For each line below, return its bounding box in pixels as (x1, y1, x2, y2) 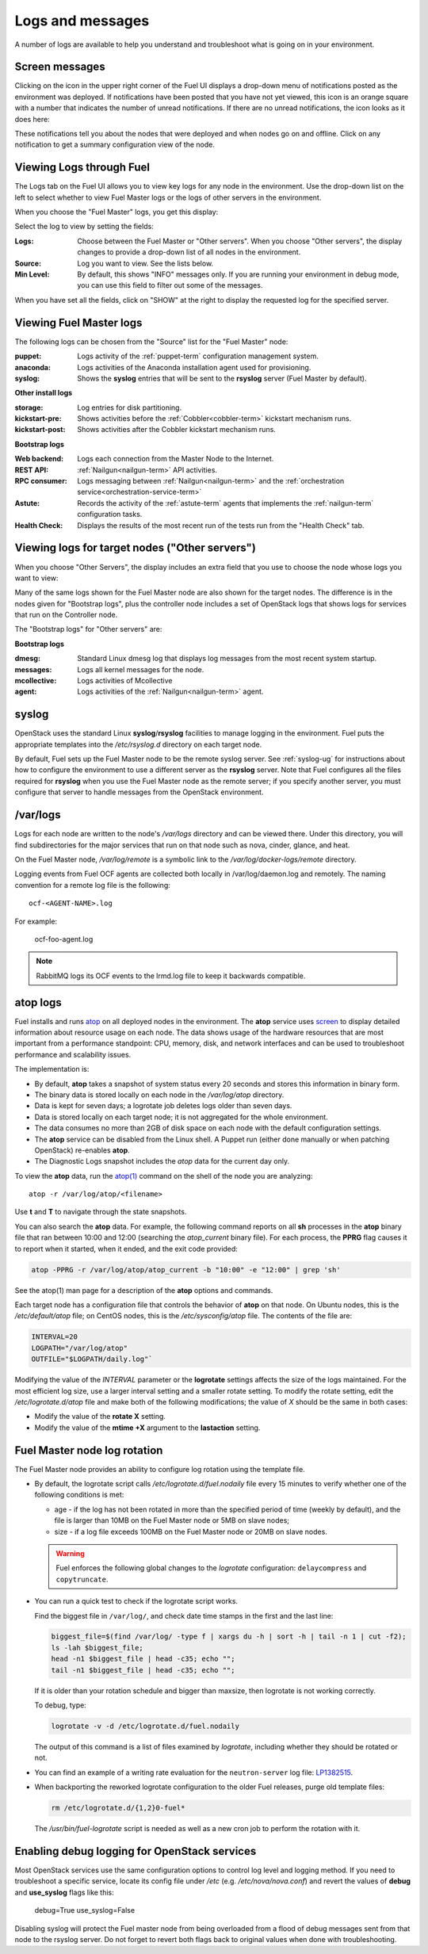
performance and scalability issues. (14, 1050, 132, 1059)
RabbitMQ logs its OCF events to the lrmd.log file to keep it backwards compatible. (36, 971, 306, 981)
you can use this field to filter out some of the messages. (77, 281, 263, 290)
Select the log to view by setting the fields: (14, 222, 154, 231)
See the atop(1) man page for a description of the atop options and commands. (14, 1285, 273, 1295)
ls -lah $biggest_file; (51, 1643, 144, 1652)
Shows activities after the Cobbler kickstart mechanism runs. (77, 425, 277, 434)
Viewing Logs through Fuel (14, 161, 151, 174)
